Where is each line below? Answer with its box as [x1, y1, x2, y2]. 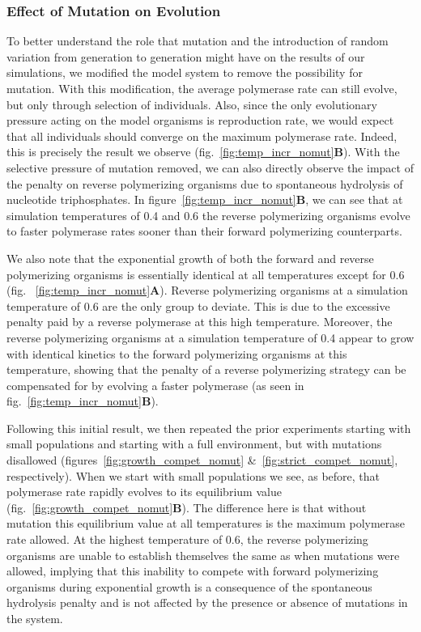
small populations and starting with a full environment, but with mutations [6, 435, 382, 452]
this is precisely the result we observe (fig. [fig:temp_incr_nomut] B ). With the [6, 143, 400, 160]
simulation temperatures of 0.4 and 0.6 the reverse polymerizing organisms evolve [6, 206, 410, 223]
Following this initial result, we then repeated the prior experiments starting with [6, 419, 411, 436]
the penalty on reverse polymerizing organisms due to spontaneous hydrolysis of [6, 175, 403, 192]
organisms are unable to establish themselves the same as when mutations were [6, 546, 400, 563]
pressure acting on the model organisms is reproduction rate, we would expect [6, 112, 394, 129]
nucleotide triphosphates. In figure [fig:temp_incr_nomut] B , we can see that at [6, 191, 403, 208]
